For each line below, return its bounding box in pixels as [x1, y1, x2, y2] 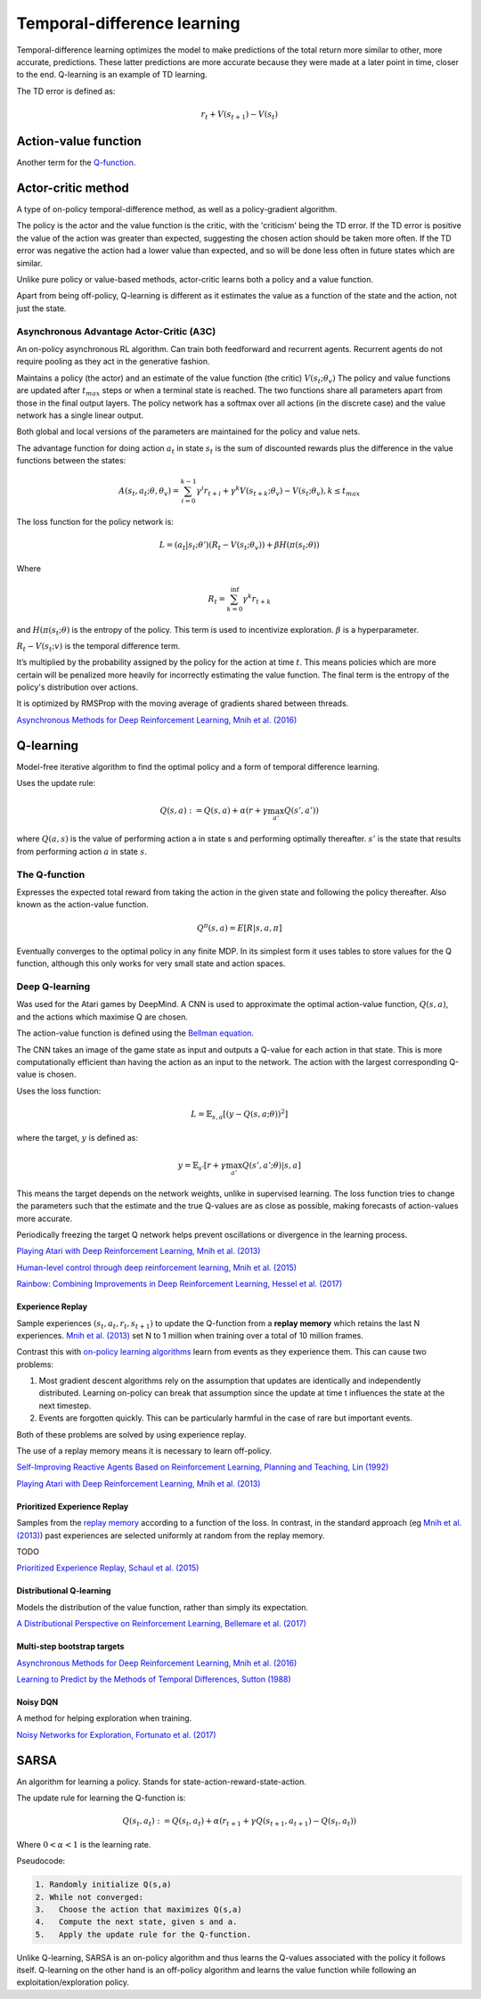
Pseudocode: [16, 1856, 66, 1866]
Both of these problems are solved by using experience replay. [16, 1429, 247, 1439]
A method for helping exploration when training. [16, 1713, 192, 1724]
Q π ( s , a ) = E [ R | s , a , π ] [196, 921, 282, 933]
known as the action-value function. [16, 899, 149, 910]
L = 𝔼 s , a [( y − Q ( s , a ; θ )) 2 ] [190, 1108, 289, 1121]
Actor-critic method [16, 180, 129, 195]
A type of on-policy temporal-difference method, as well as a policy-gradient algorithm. [16, 204, 338, 215]
